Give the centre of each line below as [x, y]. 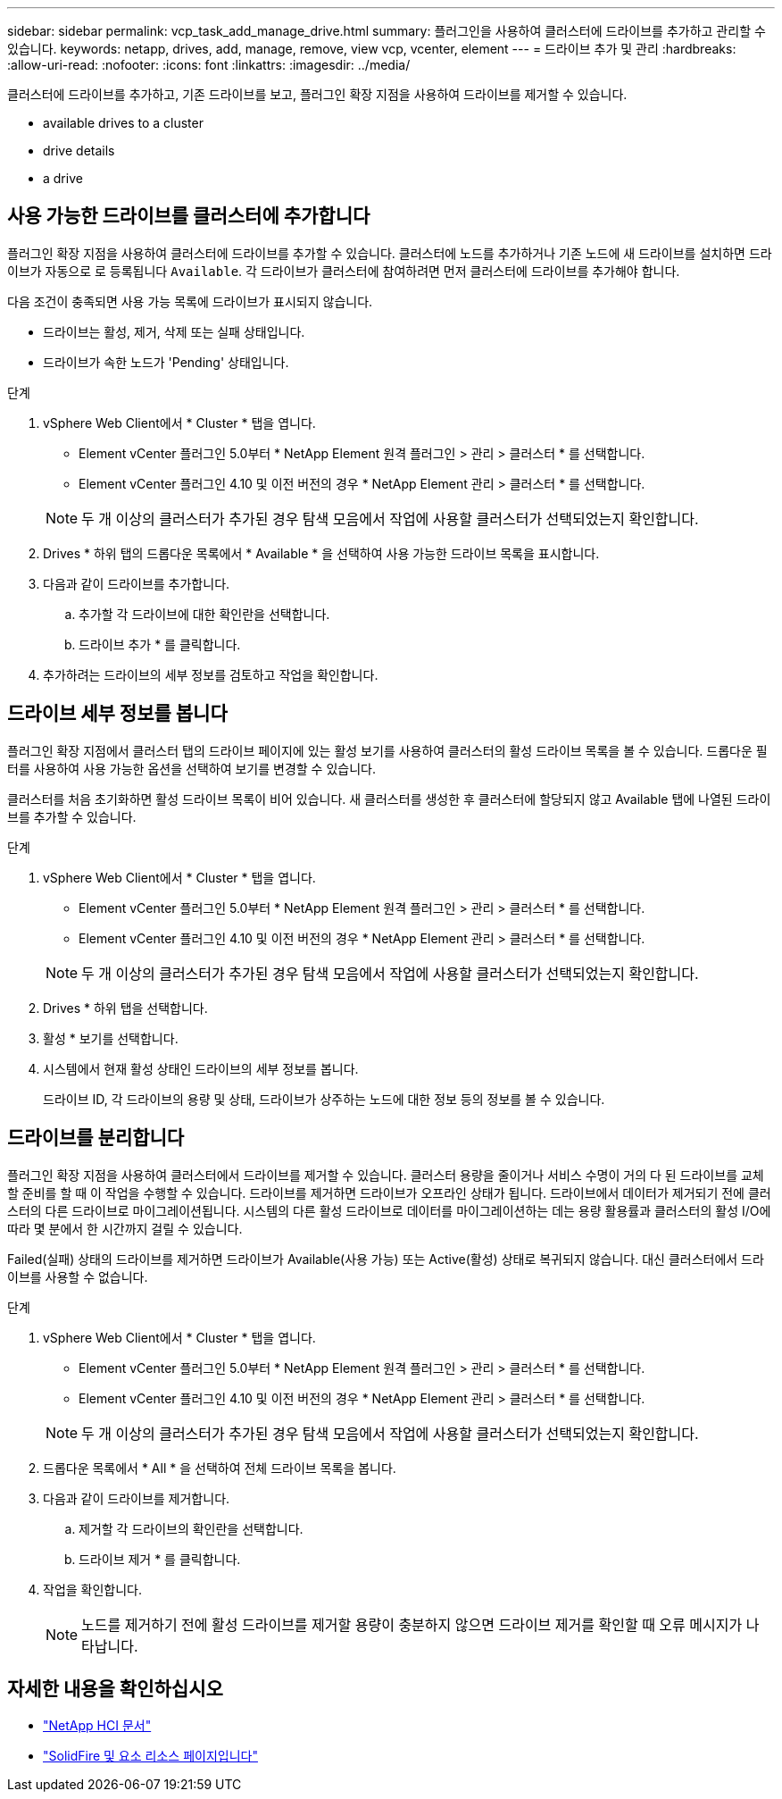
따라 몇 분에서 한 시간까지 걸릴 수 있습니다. [125, 1228]
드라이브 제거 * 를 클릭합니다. [160, 1559]
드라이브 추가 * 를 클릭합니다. [160, 644]
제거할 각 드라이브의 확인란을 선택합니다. [191, 1528]
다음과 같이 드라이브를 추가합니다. [137, 583]
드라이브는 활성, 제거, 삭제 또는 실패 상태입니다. [174, 331]
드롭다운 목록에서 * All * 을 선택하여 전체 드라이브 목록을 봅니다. [220, 1468]
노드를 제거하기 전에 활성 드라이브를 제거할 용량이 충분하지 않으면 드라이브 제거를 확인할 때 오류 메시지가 [412, 1624]
